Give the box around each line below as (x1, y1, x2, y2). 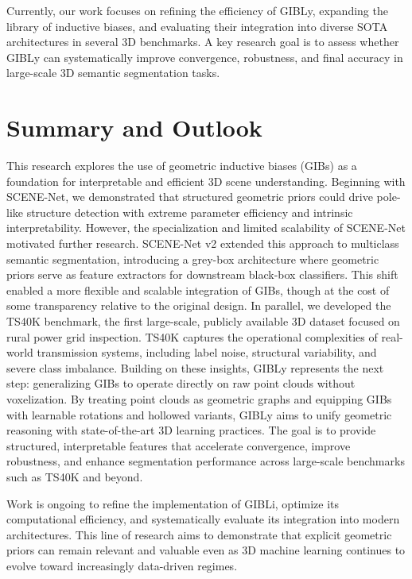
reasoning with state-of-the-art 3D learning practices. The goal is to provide (6, 422, 376, 438)
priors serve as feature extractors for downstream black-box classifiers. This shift (6, 266, 398, 283)
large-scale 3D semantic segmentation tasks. (6, 64, 220, 81)
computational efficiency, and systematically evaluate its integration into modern (6, 511, 400, 527)
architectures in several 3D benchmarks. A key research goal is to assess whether (6, 33, 399, 50)
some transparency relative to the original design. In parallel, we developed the (6, 297, 391, 314)
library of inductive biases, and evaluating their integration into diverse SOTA (6, 17, 388, 34)
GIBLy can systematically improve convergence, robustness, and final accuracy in (6, 48, 403, 65)
